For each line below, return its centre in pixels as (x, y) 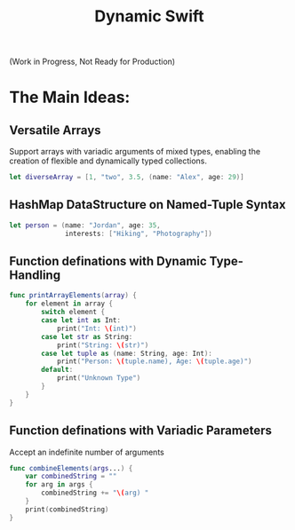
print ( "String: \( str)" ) (103, 345)
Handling (35, 276)
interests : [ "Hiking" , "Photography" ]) (139, 233)
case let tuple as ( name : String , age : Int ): (127, 353)
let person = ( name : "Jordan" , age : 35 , (85, 225)
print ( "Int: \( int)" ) (97, 328)
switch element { (73, 312)
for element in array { (69, 304)
